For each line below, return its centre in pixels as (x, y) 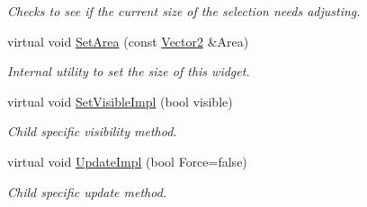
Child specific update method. (87, 191)
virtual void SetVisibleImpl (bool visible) (120, 101)
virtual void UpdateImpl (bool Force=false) (127, 161)
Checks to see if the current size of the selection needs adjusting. (184, 11)
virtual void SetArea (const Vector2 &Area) (128, 41)
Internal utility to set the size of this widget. (129, 71)
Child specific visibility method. (92, 131)
